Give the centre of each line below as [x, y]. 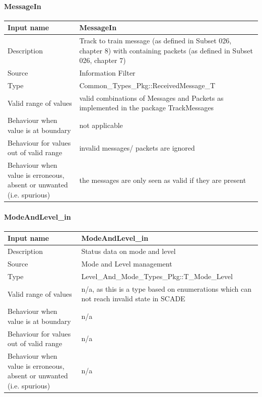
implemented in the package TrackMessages [147, 108]
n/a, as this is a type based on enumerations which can [166, 288]
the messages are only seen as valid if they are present [163, 180]
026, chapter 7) [103, 60]
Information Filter [107, 73]
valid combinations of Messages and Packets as [151, 97]
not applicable [101, 125]
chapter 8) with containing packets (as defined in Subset [166, 50]
